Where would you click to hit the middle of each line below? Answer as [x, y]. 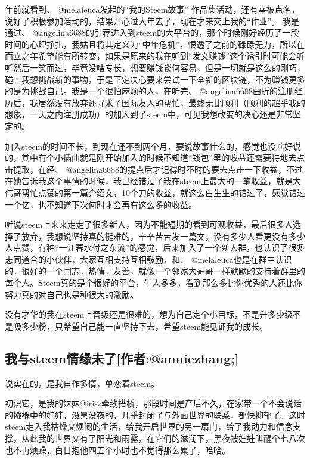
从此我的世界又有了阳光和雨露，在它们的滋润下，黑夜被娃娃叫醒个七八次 [163, 438]
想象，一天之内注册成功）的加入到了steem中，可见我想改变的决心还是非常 [149, 114]
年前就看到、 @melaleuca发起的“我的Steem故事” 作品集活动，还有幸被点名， [152, 9]
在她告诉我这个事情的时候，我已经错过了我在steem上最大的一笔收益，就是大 [153, 181]
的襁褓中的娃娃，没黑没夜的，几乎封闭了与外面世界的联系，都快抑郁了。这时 [155, 414]
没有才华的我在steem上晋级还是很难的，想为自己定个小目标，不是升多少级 [149, 314]
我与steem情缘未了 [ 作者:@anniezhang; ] [122, 358]
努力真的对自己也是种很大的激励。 [72, 294]
